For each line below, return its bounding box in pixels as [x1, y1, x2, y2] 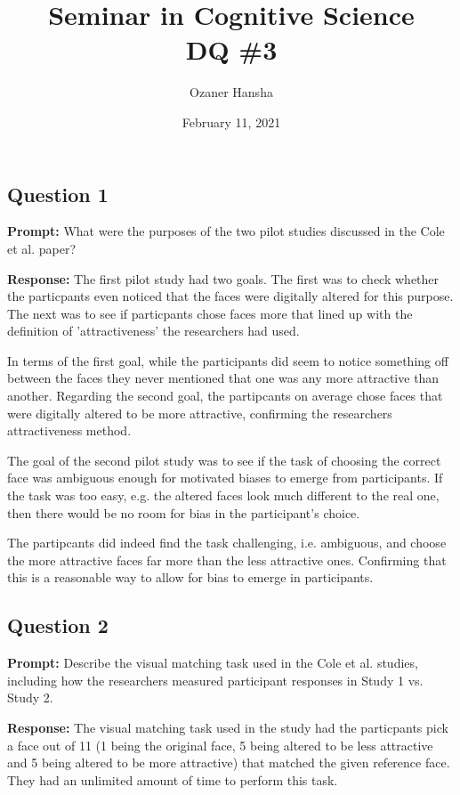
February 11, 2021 [182, 112, 281, 131]
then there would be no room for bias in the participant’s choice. [7, 503, 360, 522]
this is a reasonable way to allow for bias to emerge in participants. [7, 568, 374, 587]
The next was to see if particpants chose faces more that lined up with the [7, 304, 413, 322]
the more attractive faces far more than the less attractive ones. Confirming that [7, 550, 447, 569]
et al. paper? [7, 239, 77, 257]
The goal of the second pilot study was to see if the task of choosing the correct [7, 450, 441, 469]
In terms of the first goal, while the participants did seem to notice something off [7, 351, 448, 369]
